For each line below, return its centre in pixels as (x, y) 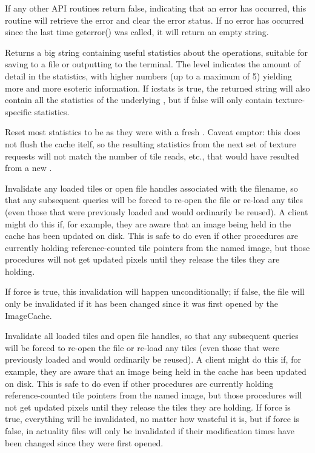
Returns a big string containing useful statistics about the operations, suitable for (156, 52)
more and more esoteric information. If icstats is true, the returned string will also (157, 88)
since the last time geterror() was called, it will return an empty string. (137, 32)
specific (18, 111)
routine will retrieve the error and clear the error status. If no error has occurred (154, 20)
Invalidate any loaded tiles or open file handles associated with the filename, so (151, 188)
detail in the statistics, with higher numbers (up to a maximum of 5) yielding (148, 75)
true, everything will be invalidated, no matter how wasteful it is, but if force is (152, 419)
